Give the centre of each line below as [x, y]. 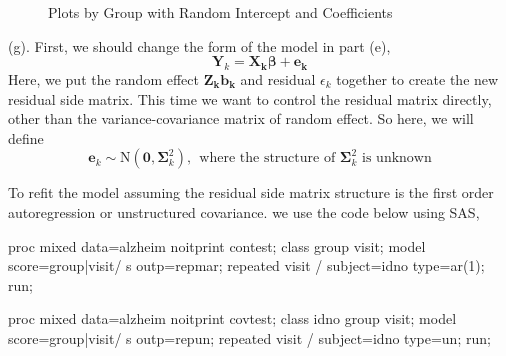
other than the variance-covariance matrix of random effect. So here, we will [241, 118]
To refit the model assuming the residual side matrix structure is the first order [251, 192]
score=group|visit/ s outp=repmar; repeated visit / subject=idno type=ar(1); [246, 265]
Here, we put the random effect [103, 78]
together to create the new [417, 78]
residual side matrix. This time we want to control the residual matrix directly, [250, 98]
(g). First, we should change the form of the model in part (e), [199, 45]
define [26, 137]
